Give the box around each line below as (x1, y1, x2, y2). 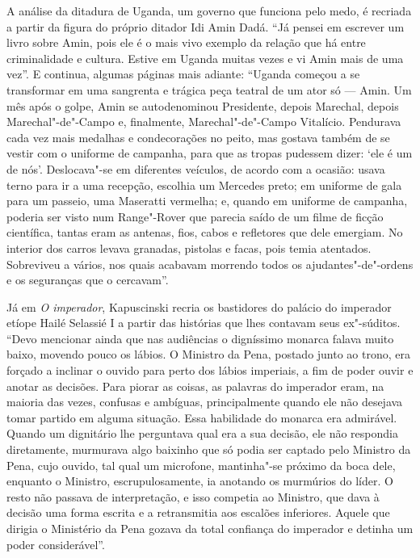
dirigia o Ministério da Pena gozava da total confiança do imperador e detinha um (6, 520, 414, 536)
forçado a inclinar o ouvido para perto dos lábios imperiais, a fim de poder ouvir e (6, 362, 414, 379)
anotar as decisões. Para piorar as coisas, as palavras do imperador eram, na (6, 377, 384, 394)
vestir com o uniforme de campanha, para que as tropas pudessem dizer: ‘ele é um (6, 145, 413, 162)
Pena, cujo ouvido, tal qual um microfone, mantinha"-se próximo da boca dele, (6, 456, 396, 473)
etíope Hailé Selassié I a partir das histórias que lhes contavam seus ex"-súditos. (6, 314, 401, 331)
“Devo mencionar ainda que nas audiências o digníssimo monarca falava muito (6, 329, 394, 346)
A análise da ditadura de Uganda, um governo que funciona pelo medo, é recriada (6, 2, 412, 19)
